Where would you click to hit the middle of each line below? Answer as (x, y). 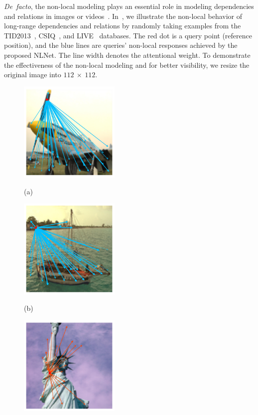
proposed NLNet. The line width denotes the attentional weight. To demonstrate (127, 55)
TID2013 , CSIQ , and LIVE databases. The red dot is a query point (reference (128, 35)
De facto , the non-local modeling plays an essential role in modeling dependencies (129, 6)
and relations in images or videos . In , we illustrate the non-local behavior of (123, 16)
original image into (33, 74)
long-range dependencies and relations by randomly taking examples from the (123, 26)
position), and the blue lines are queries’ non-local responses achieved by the (121, 45)
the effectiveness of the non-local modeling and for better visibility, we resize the (127, 65)
